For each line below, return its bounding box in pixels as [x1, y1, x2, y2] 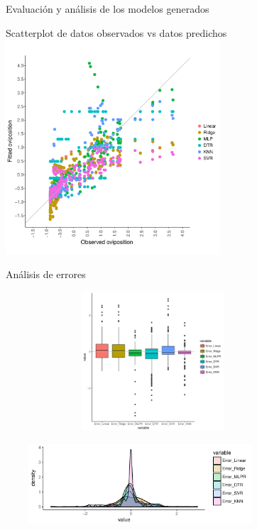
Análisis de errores [6, 267, 86, 282]
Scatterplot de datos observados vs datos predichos [6, 25, 227, 40]
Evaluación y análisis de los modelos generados [6, 1, 209, 16]
